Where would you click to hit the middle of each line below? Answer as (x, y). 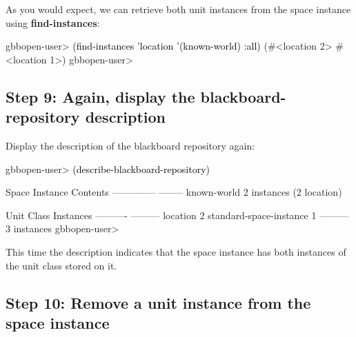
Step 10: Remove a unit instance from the (158, 302)
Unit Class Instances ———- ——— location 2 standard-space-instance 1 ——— (177, 215)
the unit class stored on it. (61, 265)
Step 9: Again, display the (100, 96)
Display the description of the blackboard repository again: (130, 145)
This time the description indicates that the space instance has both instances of (176, 251)
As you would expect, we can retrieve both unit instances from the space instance (178, 9)
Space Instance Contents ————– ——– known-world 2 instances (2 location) (174, 192)
